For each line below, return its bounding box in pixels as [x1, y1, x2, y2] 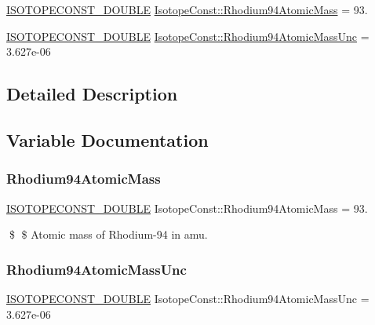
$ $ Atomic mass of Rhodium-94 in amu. [9, 226, 208, 243]
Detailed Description [6, 82, 178, 106]
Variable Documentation [6, 127, 209, 152]
